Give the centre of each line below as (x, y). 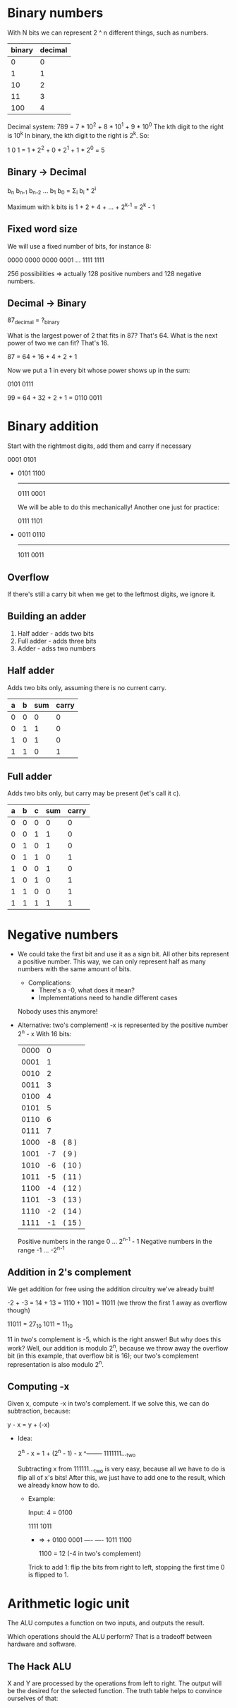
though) (19, 1310)
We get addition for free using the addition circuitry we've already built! (111, 1289)
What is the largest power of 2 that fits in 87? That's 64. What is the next (113, 336)
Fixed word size (42, 229)
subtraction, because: (39, 1411)
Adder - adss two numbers (57, 648)
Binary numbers (55, 13)
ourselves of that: (33, 1698)
